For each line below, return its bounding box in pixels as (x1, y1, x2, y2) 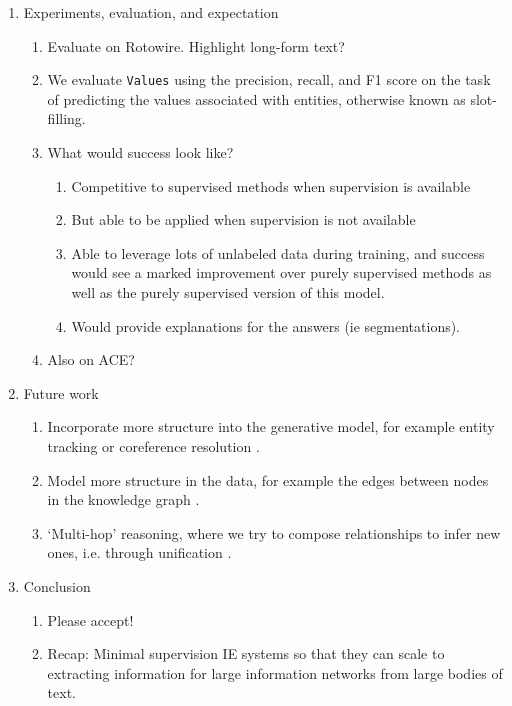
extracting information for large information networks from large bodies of (47, 662, 503, 683)
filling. (47, 108, 86, 129)
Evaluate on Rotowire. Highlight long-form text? (47, 35, 345, 56)
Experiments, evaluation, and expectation (23, 2, 279, 22)
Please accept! (47, 609, 134, 630)
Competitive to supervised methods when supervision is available (71, 175, 471, 196)
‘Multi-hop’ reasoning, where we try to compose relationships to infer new (47, 522, 501, 543)
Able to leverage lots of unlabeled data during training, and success (71, 242, 485, 263)
